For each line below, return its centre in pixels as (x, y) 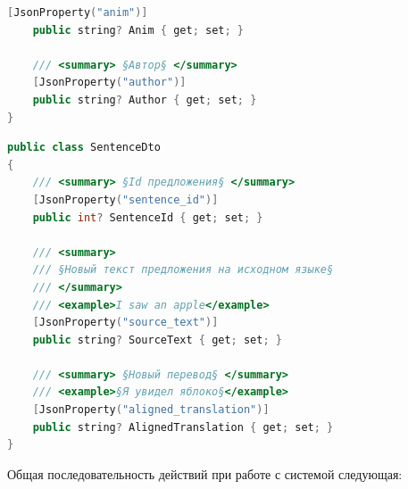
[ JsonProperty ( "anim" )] (78, 12)
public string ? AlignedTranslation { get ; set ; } (183, 427)
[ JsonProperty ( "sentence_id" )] (125, 199)
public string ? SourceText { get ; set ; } (157, 340)
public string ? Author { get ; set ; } (145, 99)
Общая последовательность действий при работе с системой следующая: (205, 473)
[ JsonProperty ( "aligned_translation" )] (151, 410)
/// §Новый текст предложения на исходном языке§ (183, 270)
